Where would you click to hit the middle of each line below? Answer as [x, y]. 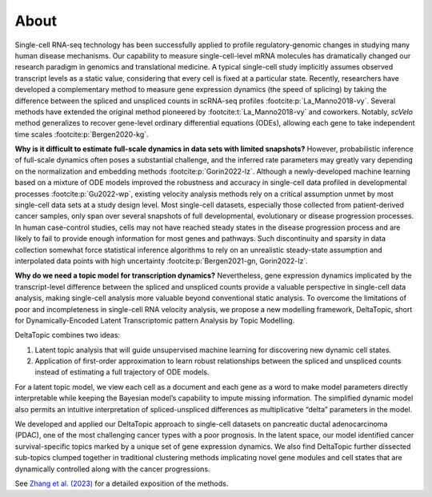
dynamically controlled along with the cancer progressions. [112, 469]
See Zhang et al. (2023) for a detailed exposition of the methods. [122, 483]
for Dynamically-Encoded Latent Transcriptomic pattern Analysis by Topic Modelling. [155, 320]
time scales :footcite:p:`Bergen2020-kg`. [82, 134]
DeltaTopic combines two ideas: [67, 335]
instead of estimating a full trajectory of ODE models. [122, 372]
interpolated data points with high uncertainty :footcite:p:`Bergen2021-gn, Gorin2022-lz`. [161, 261]
